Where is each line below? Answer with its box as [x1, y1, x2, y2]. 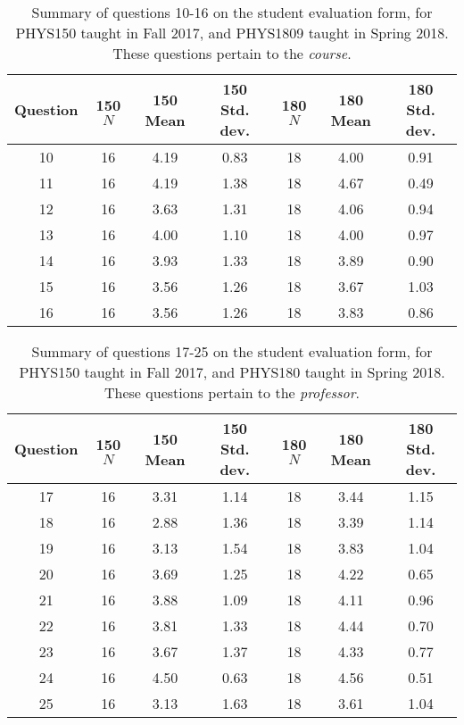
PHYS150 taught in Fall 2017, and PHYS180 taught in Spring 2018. [19, 362, 445, 382]
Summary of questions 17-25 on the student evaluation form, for [31, 341, 433, 362]
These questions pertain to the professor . [104, 382, 360, 403]
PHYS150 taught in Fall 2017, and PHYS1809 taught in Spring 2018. [15, 22, 449, 43]
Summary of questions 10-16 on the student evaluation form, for [31, 2, 433, 22]
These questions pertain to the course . [112, 43, 352, 63]
